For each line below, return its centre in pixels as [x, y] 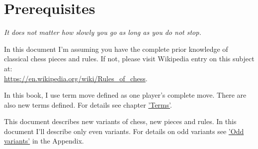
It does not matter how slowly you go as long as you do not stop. [103, 32]
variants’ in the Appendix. [44, 141]
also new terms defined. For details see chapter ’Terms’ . [88, 104]
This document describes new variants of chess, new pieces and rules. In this [120, 121]
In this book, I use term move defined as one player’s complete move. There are [125, 95]
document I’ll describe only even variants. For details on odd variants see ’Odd [124, 131]
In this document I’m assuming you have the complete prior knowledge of [116, 49]
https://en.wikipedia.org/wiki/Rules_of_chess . [76, 78]
